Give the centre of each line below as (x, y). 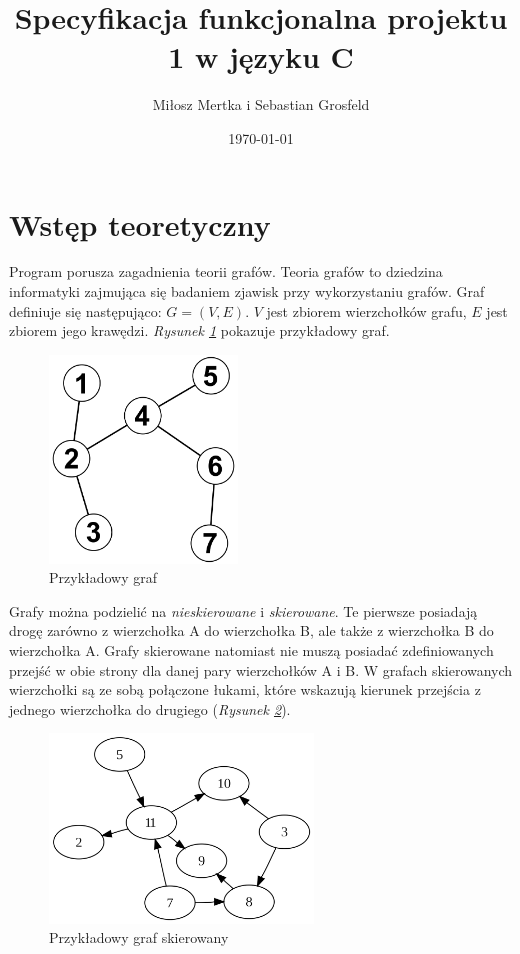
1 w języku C (261, 56)
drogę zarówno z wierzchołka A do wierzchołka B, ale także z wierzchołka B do (251, 630)
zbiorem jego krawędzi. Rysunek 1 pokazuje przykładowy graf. (199, 330)
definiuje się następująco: (85, 310)
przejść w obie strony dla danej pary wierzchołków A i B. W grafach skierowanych (261, 669)
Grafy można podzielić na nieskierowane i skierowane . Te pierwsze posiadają (243, 610)
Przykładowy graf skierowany (139, 937)
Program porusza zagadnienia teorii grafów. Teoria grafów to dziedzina (226, 271)
